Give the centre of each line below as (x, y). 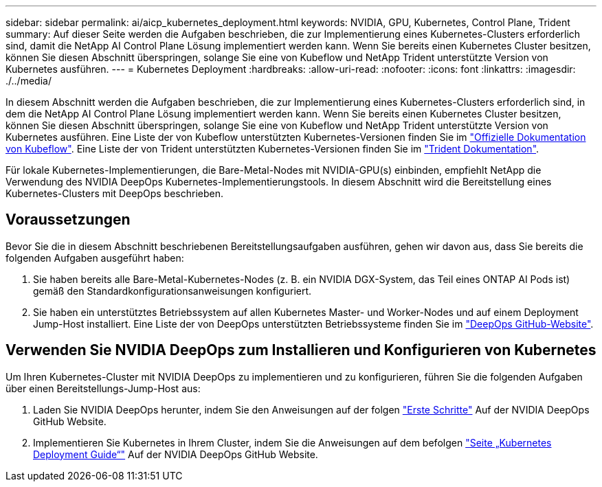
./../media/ (29, 81)
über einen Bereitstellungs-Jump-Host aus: (103, 388)
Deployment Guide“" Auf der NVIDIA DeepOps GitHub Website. (176, 454)
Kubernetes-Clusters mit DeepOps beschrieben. (114, 193)
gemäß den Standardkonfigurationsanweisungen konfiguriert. (172, 291)
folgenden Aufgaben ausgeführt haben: (95, 258)
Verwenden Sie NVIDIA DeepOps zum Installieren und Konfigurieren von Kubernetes (301, 350)
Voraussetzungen (68, 220)
